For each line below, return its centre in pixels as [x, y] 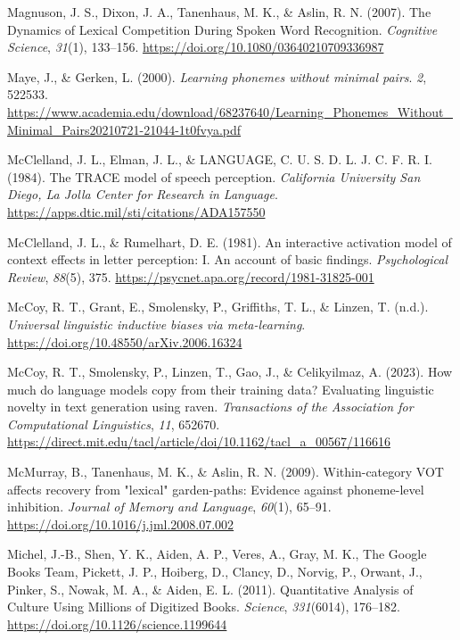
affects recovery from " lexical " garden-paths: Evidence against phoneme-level [216, 489]
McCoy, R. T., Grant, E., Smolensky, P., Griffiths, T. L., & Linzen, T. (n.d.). [218, 307]
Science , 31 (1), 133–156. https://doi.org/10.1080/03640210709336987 [196, 47]
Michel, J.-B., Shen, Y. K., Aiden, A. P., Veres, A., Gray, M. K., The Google [217, 554]
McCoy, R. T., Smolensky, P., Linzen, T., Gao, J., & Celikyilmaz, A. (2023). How [230, 372]
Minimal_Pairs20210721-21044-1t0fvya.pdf [124, 129]
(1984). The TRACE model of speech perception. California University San [214, 176]
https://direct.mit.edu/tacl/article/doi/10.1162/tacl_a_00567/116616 [199, 441]
